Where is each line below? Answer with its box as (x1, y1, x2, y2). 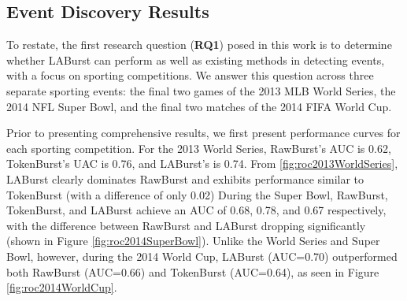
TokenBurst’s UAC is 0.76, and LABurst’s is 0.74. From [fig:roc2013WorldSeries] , (6, 155, 398, 172)
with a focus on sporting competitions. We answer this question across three (6, 67, 374, 84)
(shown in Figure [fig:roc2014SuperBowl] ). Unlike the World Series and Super (6, 232, 380, 249)
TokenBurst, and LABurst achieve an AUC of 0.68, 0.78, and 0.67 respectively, (6, 202, 387, 218)
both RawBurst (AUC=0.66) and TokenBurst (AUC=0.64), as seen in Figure (6, 263, 379, 280)
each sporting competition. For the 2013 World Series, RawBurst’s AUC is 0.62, (6, 139, 391, 156)
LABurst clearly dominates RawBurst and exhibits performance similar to (6, 170, 364, 187)
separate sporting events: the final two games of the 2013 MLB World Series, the (6, 82, 396, 98)
